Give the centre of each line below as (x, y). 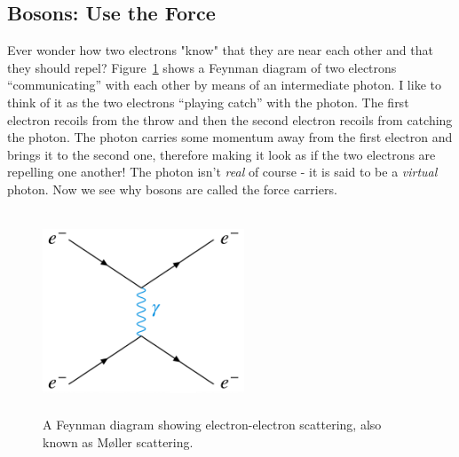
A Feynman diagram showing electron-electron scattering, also (212, 424)
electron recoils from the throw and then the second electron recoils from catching (230, 119)
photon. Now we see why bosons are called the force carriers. (172, 189)
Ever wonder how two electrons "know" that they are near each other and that (220, 50)
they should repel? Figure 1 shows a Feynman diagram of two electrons (202, 67)
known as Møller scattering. (118, 441)
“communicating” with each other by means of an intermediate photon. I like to (224, 85)
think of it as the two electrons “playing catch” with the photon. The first (208, 102)
